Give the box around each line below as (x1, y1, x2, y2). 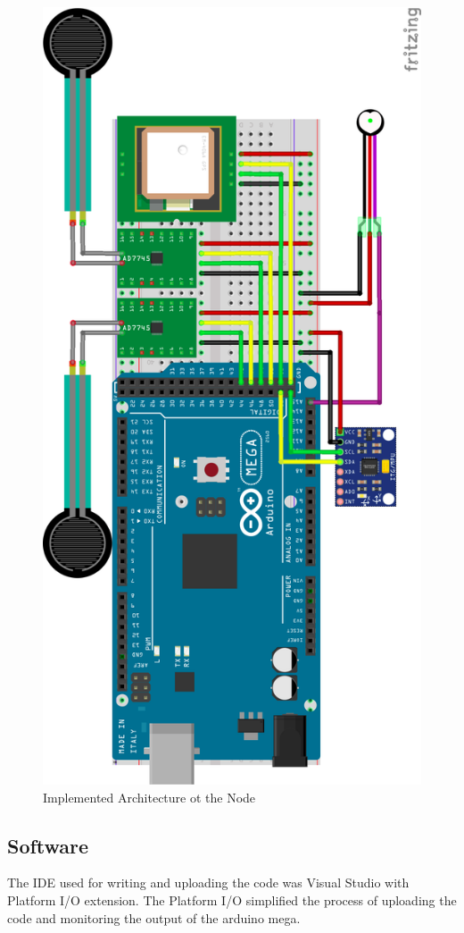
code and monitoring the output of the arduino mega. (7, 908, 301, 927)
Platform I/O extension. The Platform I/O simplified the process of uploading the (7, 891, 457, 910)
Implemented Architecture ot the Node (43, 787, 256, 806)
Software (7, 831, 89, 859)
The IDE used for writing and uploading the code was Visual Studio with (7, 873, 410, 892)
